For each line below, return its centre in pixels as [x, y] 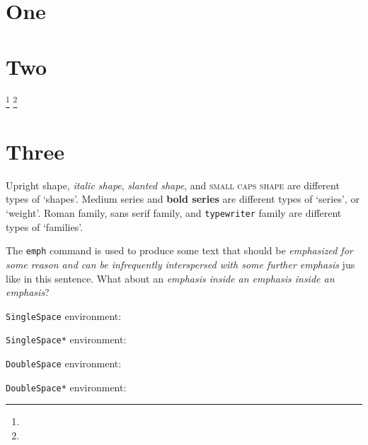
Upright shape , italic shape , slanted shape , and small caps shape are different [173, 185]
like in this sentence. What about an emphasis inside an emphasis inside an [170, 278]
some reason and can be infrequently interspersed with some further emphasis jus [180, 264]
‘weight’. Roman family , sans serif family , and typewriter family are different [174, 213]
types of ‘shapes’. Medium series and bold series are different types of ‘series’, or [183, 199]
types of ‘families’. [45, 226]
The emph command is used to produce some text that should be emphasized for [179, 250]
